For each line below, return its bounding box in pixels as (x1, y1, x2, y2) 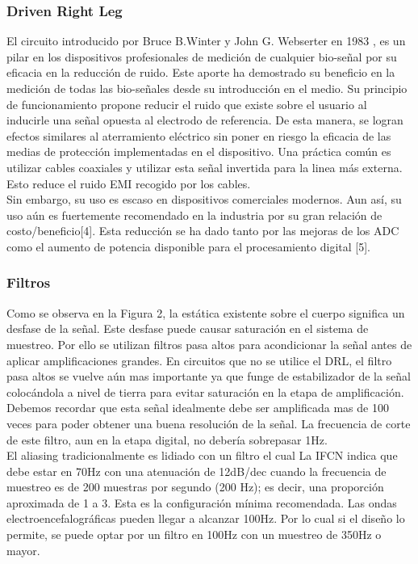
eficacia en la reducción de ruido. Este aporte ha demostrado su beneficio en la (6, 64, 395, 81)
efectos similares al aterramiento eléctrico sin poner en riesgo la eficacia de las (6, 127, 391, 144)
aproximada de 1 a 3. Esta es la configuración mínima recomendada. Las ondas (6, 494, 397, 511)
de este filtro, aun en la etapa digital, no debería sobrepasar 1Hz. (6, 431, 328, 448)
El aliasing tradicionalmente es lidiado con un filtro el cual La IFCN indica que (6, 447, 398, 464)
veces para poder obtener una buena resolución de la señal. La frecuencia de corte (6, 415, 411, 431)
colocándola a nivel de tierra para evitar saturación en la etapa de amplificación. (6, 383, 404, 400)
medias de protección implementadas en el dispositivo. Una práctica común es (6, 143, 391, 160)
